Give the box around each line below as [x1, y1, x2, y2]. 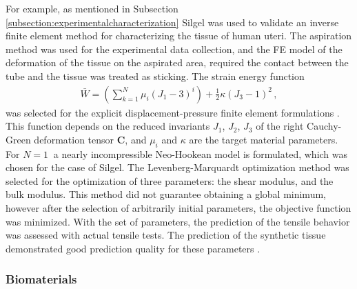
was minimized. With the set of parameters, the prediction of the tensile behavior [6, 214, 350, 228]
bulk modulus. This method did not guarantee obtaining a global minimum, [6, 187, 326, 201]
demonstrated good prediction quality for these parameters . [6, 241, 261, 255]
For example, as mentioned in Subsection [6, 1, 178, 15]
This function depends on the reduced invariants [6, 119, 210, 133]
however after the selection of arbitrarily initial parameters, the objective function [6, 200, 351, 215]
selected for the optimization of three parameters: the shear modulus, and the [6, 173, 334, 188]
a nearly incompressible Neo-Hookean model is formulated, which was [53, 146, 348, 161]
